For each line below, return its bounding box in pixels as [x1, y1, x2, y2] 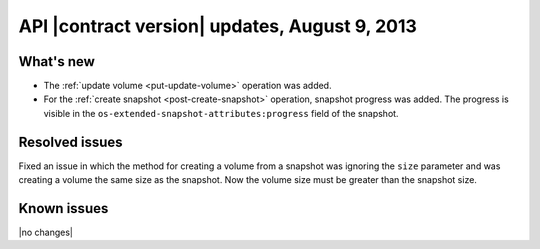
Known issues [18, 200, 109, 217]
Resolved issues [18, 133, 124, 150]
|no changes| [18, 226, 74, 239]
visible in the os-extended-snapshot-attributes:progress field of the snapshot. [43, 107, 399, 119]
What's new [18, 53, 95, 70]
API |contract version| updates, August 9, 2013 [18, 15, 417, 37]
